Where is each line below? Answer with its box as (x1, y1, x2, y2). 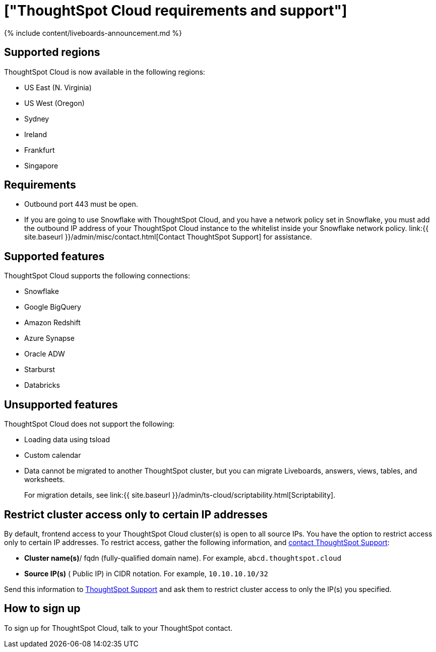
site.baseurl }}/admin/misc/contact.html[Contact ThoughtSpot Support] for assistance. (24, 232, 313, 242)
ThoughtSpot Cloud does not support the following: (4, 420, 175, 429)
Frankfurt (24, 145, 55, 154)
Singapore (24, 161, 58, 170)
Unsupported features (4, 398, 118, 411)
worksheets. (24, 475, 65, 484)
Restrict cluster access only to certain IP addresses (4, 508, 268, 521)
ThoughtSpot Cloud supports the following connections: (4, 271, 191, 280)
